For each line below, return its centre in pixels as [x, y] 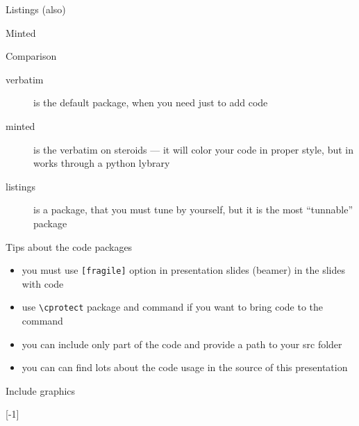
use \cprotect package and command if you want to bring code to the [173, 307]
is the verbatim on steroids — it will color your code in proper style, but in [193, 149]
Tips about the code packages [69, 246]
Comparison [31, 56]
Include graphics [41, 390]
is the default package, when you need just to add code [151, 103]
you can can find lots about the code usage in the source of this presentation [185, 367]
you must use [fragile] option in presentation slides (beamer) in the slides [184, 270]
